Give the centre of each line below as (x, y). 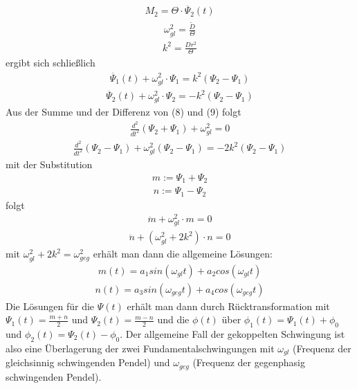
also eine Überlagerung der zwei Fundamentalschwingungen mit (140, 348)
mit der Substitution (49, 164)
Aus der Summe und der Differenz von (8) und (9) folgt (123, 112)
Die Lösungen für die (50, 306)
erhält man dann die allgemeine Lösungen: (183, 254)
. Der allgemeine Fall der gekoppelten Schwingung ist (232, 334)
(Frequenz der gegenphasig (249, 362)
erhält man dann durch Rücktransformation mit (228, 306)
